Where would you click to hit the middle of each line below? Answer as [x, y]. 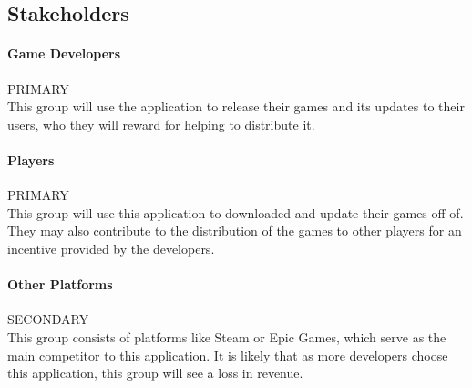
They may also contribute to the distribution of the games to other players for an [235, 231]
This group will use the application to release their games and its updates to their [236, 106]
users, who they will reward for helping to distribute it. [161, 124]
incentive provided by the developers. [111, 248]
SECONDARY [48, 319]
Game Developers [64, 53]
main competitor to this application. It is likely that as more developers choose [228, 355]
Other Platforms [60, 284]
